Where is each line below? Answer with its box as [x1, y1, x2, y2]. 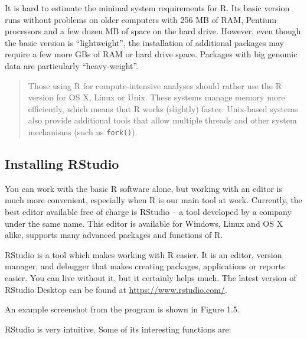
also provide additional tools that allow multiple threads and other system [28, 114, 297, 126]
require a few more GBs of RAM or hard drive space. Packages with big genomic [5, 48, 298, 60]
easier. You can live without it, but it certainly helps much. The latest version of [5, 271, 296, 283]
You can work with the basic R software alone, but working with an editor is [5, 182, 282, 194]
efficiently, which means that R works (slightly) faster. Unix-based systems [28, 102, 298, 115]
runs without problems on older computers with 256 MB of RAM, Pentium [5, 13, 277, 25]
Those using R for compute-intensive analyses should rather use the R [28, 79, 282, 92]
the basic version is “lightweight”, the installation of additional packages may [5, 36, 284, 48]
